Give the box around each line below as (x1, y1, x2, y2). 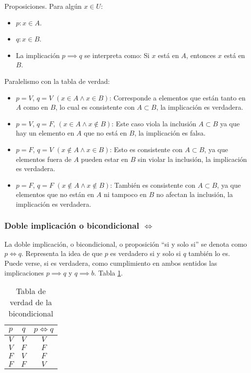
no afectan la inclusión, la (156, 189, 233, 199)
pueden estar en (81, 154, 128, 164)
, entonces (186, 50, 216, 60)
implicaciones (4, 267, 44, 277)
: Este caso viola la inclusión (112, 118, 196, 128)
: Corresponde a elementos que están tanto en (109, 92, 246, 102)
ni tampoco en (103, 189, 147, 199)
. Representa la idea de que (21, 248, 102, 258)
